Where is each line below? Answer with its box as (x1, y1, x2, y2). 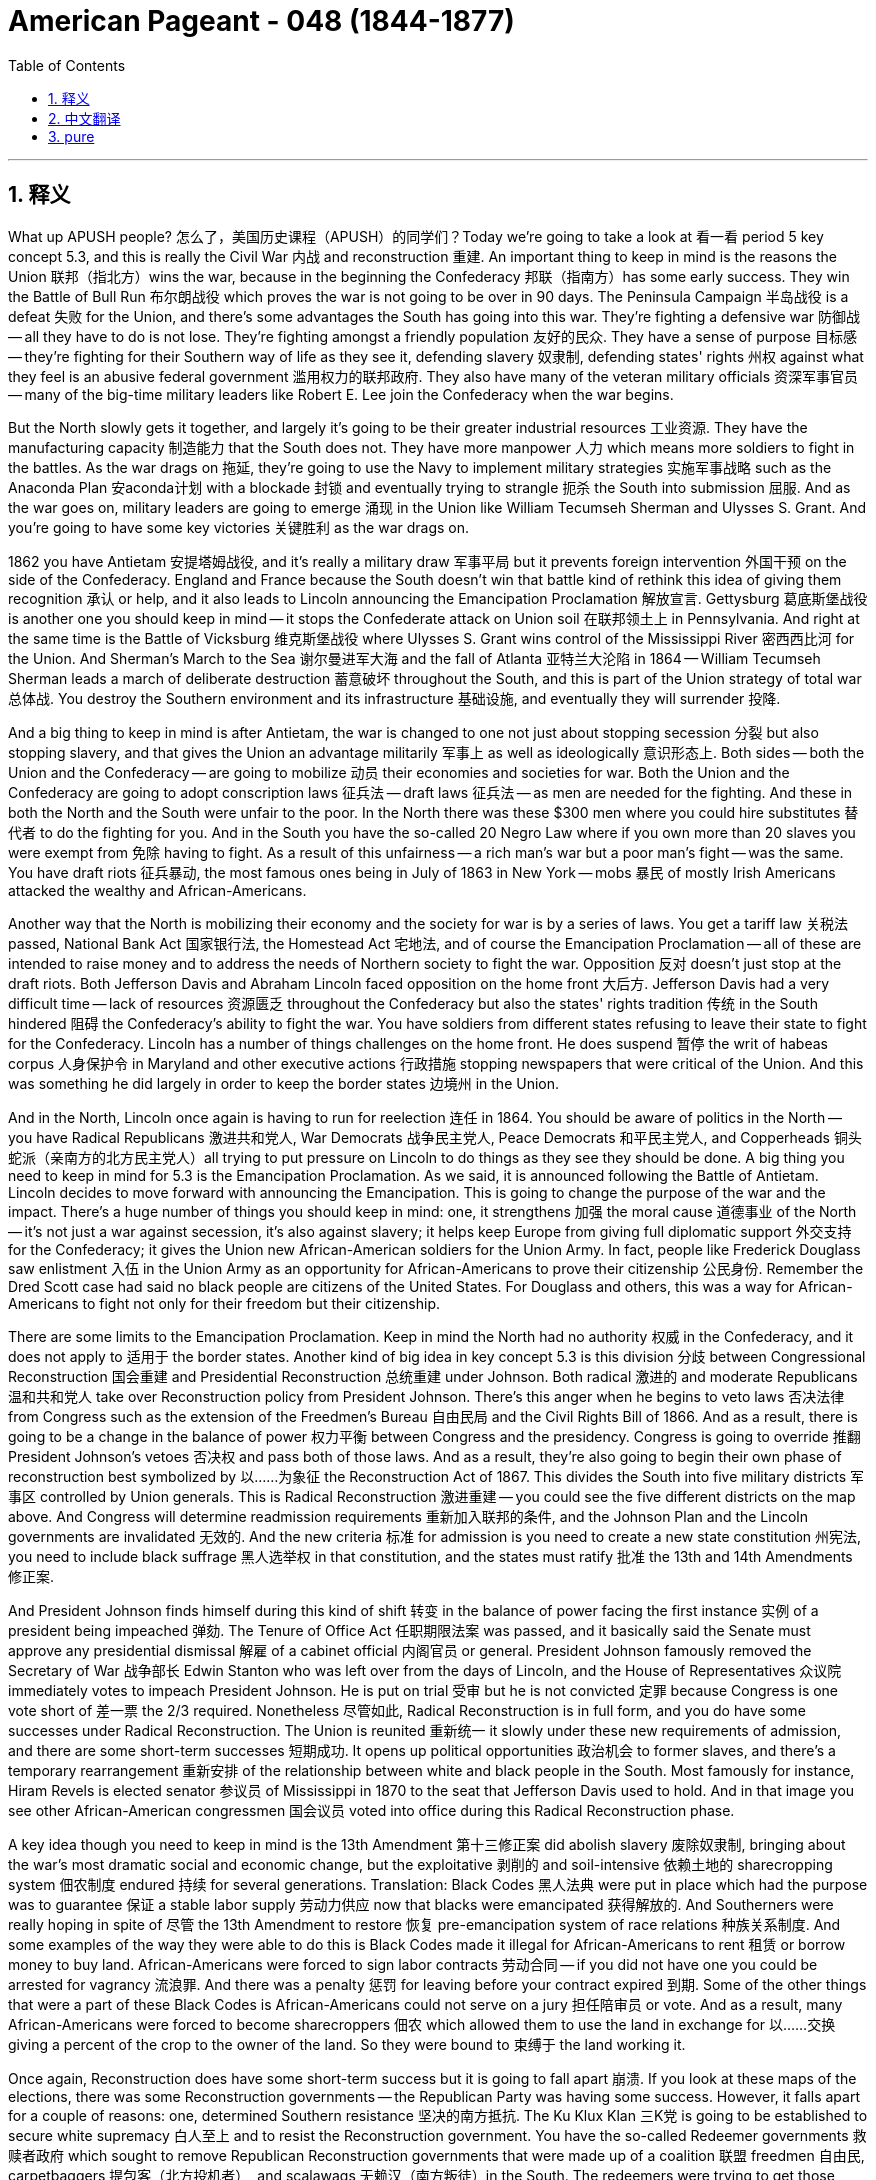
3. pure (48, 127, 95, 145)
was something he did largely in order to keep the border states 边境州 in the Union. (8, 1074, 560, 1092)
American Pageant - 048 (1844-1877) (8, 4, 515, 38)
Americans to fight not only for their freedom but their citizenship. (8, 1294, 440, 1312)
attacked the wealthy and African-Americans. (8, 881, 307, 899)
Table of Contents (8, 56, 126, 74)
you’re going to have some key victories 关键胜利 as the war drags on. (8, 518, 470, 536)
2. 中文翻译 (48, 109, 121, 127)
